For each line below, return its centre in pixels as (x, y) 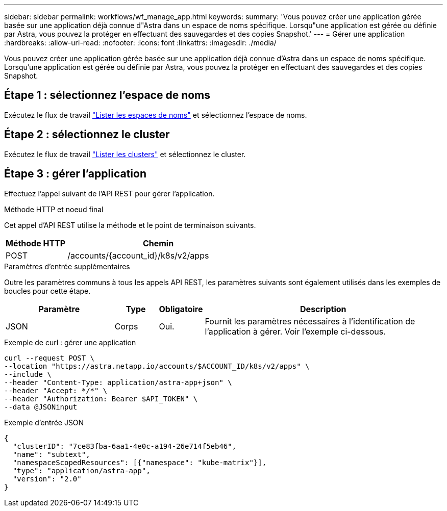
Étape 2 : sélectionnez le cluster (87, 135)
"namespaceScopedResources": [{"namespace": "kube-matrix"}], (140, 462)
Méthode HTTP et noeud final (54, 209)
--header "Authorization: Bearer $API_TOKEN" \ (101, 399)
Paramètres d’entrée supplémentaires (67, 266)
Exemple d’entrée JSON (44, 422)
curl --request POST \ (49, 358)
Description (323, 309)
